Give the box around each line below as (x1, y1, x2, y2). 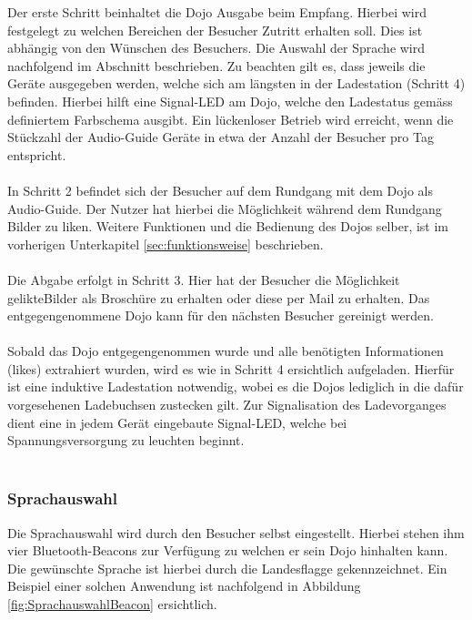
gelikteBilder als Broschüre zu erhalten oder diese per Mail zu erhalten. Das (7, 288, 430, 307)
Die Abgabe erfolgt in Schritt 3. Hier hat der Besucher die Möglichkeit (7, 269, 400, 289)
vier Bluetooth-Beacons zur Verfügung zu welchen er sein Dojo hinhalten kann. (7, 541, 448, 560)
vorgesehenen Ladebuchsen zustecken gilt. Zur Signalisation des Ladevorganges (7, 395, 447, 414)
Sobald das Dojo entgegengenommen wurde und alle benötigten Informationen (7, 341, 444, 361)
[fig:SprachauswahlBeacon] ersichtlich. (7, 595, 217, 614)
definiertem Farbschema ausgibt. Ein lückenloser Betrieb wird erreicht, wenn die (7, 109, 454, 128)
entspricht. (7, 145, 66, 164)
